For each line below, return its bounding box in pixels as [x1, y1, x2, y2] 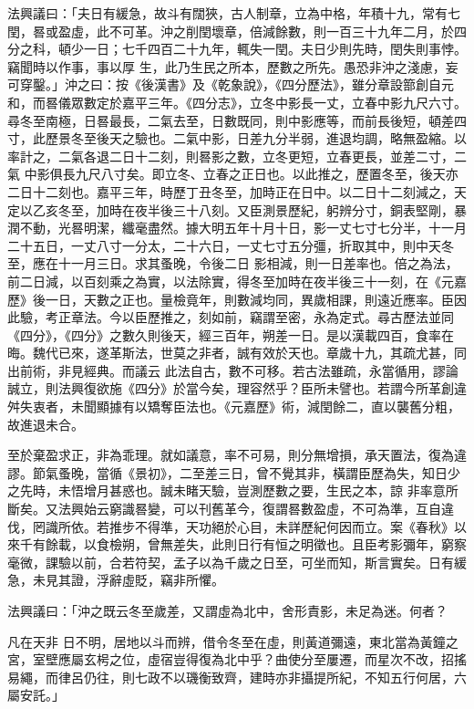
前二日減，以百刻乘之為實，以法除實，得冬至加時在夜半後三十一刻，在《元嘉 [7, 271, 467, 290]
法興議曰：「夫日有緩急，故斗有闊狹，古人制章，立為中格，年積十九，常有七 [7, 4, 460, 22]
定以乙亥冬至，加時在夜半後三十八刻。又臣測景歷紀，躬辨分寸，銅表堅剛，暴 [7, 200, 467, 219]
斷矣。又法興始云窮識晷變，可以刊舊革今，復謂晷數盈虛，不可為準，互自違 [7, 499, 454, 518]
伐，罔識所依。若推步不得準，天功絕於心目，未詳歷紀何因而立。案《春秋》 [7, 516, 454, 536]
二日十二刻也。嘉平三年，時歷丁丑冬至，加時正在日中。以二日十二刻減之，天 [7, 182, 467, 201]
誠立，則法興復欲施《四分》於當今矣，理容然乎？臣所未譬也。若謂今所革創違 [7, 379, 467, 398]
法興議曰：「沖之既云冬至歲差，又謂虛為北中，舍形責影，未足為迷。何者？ [7, 601, 448, 620]
